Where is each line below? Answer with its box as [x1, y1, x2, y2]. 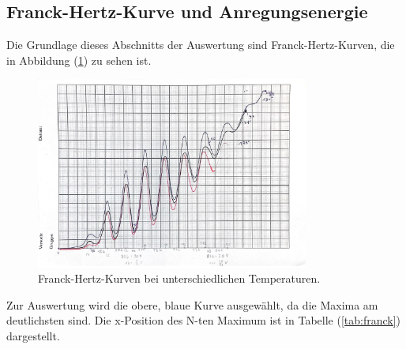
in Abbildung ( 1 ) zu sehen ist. [6, 51, 152, 68]
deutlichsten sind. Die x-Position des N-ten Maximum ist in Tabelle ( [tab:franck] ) [6, 312, 401, 328]
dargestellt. [6, 327, 60, 343]
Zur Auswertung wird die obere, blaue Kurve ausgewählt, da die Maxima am [6, 296, 378, 313]
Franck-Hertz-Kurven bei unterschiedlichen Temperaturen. [38, 270, 321, 287]
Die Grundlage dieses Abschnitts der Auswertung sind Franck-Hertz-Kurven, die [6, 36, 395, 53]
